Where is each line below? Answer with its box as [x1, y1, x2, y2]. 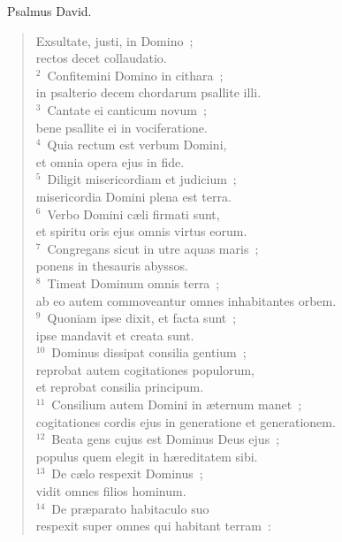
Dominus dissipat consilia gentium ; [51, 343, 247, 362]
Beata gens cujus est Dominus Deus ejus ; [51, 430, 280, 448]
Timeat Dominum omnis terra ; [47, 273, 220, 292]
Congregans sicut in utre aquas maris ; [47, 239, 259, 257]
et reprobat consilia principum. [35, 378, 204, 396]
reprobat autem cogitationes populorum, [35, 360, 255, 378]
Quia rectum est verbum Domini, [47, 135, 227, 154]
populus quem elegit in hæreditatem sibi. [35, 447, 258, 465]
